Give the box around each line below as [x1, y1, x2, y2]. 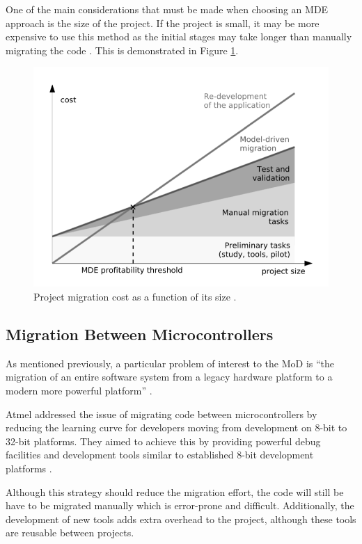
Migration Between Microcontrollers [6, 323, 274, 345]
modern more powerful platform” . [6, 383, 152, 398]
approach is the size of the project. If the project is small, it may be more [6, 15, 320, 30]
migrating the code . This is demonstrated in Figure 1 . [6, 42, 239, 57]
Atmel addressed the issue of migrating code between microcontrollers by [6, 406, 317, 421]
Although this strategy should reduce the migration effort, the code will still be [6, 484, 344, 499]
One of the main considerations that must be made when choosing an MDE [6, 2, 329, 16]
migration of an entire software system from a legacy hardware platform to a [6, 369, 333, 384]
